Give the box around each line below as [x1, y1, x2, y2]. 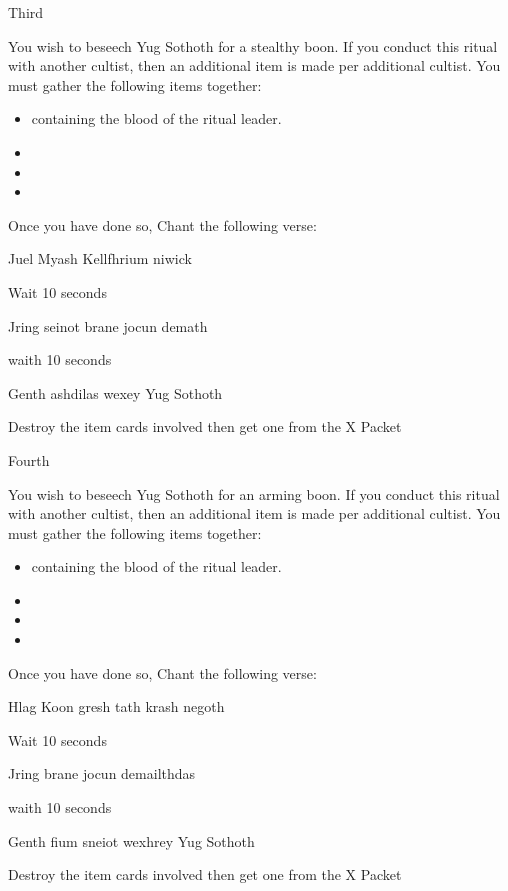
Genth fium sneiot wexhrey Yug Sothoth [8, 830, 255, 851]
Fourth [8, 449, 50, 470]
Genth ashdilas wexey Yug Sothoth [8, 382, 223, 403]
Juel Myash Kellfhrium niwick [8, 248, 192, 269]
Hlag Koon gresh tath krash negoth [8, 696, 225, 717]
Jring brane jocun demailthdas [8, 763, 196, 784]
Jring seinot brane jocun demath [8, 315, 208, 336]
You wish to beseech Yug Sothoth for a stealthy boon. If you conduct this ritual [8, 35, 498, 56]
